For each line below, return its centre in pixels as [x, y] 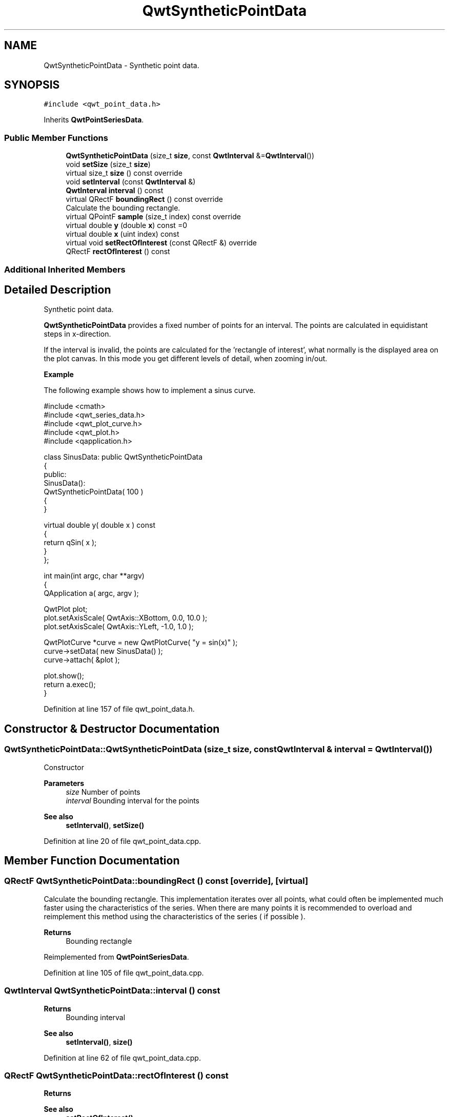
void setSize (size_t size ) [108, 164]
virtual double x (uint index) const [123, 234]
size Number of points [103, 792]
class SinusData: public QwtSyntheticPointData [123, 457]
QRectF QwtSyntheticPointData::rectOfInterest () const [116, 1075]
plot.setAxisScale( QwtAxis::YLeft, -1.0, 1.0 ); [119, 627]
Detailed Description [58, 289]
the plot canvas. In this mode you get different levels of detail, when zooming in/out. [186, 359]
